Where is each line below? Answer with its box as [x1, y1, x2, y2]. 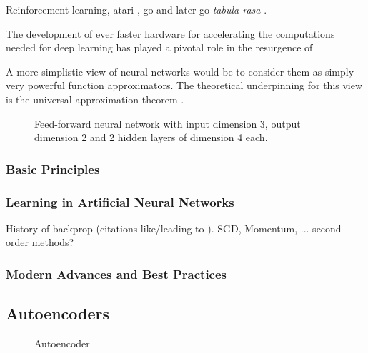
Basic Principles [6, 160, 100, 178]
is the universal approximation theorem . [6, 91, 184, 106]
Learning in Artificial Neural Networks [6, 193, 234, 210]
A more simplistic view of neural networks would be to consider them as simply [6, 63, 354, 78]
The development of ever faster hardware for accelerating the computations [6, 26, 335, 41]
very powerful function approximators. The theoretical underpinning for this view [6, 78, 363, 93]
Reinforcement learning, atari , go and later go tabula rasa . [6, 2, 267, 16]
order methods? [6, 235, 74, 250]
